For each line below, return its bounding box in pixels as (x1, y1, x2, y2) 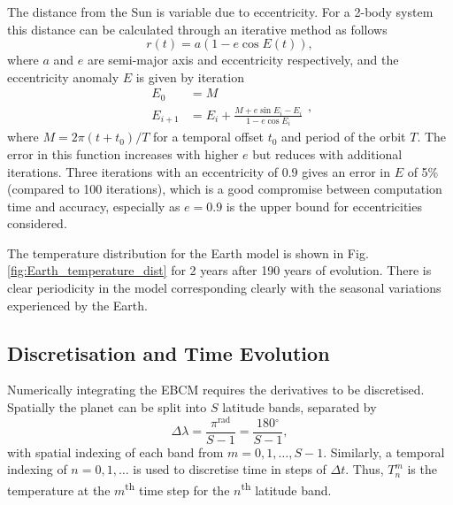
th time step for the (125, 478, 230, 499)
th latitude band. (241, 478, 332, 499)
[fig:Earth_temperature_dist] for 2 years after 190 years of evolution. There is (7, 261, 432, 279)
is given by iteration (135, 67, 244, 86)
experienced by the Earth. (7, 295, 148, 314)
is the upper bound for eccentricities (226, 196, 422, 215)
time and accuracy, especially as (7, 196, 180, 215)
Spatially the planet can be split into (7, 398, 207, 417)
